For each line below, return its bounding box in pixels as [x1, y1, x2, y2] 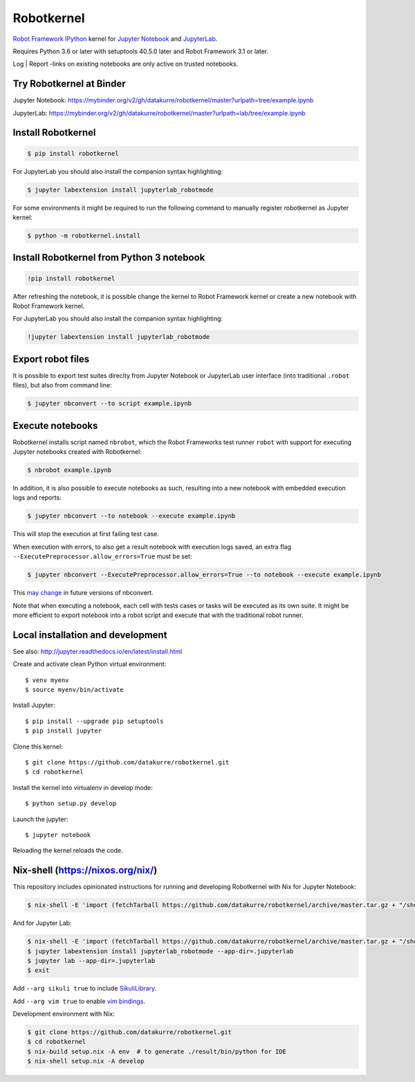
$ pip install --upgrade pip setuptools [25, 717, 164, 725]
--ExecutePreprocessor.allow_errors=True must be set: [12, 552, 192, 560]
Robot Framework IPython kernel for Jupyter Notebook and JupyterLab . [12, 35, 218, 43]
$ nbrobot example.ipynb [27, 466, 112, 474]
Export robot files [12, 353, 90, 365]
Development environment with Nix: [12, 1010, 115, 1018]
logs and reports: [12, 493, 62, 502]
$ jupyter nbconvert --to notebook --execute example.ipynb [27, 512, 236, 520]
